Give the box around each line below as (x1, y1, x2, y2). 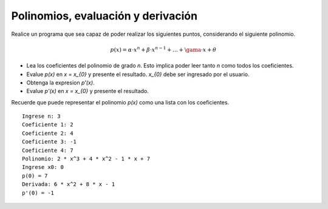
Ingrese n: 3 (22, 113, 61, 120)
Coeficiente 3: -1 (22, 139, 77, 145)
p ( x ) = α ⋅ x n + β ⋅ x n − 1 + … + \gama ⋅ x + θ (110, 46, 217, 53)
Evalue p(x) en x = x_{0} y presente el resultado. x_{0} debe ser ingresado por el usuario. (26, 70, 250, 78)
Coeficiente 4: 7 (22, 146, 73, 154)
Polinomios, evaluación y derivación (11, 9, 197, 22)
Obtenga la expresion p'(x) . (26, 79, 95, 86)
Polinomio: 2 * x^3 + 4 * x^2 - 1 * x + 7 (22, 156, 151, 162)
